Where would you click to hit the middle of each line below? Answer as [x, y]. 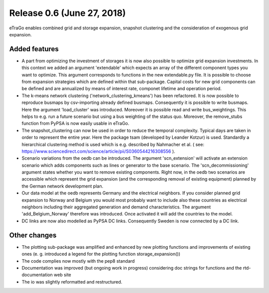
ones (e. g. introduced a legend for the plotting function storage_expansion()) [101, 254]
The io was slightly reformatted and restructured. [72, 282]
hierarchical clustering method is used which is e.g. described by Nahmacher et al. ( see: [113, 144]
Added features [34, 49]
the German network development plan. [63, 186]
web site [63, 275]
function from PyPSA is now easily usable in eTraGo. [75, 123]
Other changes [33, 235]
